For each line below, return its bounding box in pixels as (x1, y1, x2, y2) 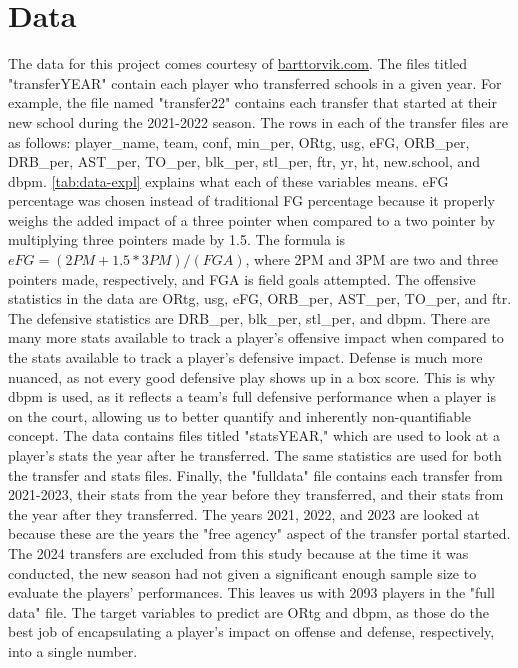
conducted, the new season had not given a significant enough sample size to (8, 562, 477, 583)
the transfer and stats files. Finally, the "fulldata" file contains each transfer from (8, 464, 503, 485)
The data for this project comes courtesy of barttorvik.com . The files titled (8, 53, 468, 74)
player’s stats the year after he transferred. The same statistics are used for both (8, 445, 502, 465)
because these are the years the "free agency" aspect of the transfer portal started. (8, 523, 511, 544)
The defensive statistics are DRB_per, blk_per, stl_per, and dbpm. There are (8, 307, 490, 328)
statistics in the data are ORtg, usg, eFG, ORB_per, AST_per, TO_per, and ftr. (8, 288, 512, 309)
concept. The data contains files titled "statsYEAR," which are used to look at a (8, 425, 500, 446)
